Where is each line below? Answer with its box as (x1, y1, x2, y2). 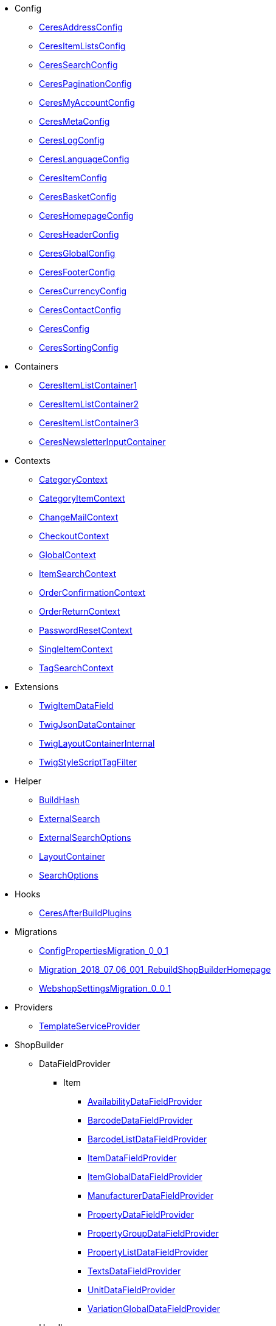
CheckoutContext (39, 531, 109, 541)
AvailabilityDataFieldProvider (88, 1096, 202, 1107)
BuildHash (39, 795, 80, 805)
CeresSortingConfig (39, 342, 119, 353)
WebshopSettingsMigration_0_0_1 (39, 983, 171, 993)
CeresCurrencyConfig (39, 286, 127, 296)
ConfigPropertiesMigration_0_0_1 (39, 945, 169, 956)
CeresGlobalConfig (39, 248, 116, 258)
